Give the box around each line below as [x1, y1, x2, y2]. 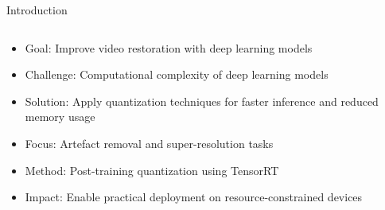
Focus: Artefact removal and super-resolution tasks [25, 134, 274, 151]
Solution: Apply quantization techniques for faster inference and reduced [25, 92, 379, 109]
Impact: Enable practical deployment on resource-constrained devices [25, 189, 363, 205]
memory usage [25, 108, 95, 125]
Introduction [6, 2, 68, 17]
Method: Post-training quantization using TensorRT [25, 161, 279, 178]
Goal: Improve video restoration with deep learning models [25, 39, 313, 56]
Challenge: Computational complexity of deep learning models [25, 66, 329, 83]
